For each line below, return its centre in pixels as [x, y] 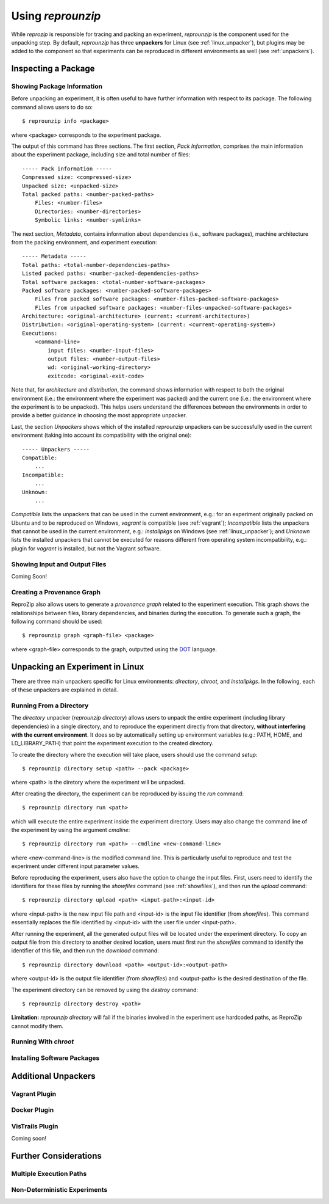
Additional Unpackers [53, 1076]
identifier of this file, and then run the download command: [85, 950]
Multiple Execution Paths [49, 1173]
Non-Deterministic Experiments [59, 1190]
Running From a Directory [50, 706]
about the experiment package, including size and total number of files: [101, 155]
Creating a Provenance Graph [56, 592]
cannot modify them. [37, 1026]
